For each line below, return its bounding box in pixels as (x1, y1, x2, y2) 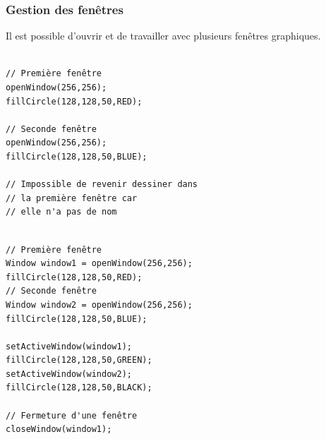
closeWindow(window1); (6, 424, 112, 435)
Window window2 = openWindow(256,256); (6, 299, 193, 310)
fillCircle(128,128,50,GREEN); (6, 355, 152, 366)
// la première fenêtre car (6, 193, 138, 203)
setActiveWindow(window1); (6, 341, 132, 351)
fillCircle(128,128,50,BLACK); (6, 383, 152, 393)
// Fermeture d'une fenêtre (6, 410, 138, 421)
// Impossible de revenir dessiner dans (6, 179, 198, 190)
